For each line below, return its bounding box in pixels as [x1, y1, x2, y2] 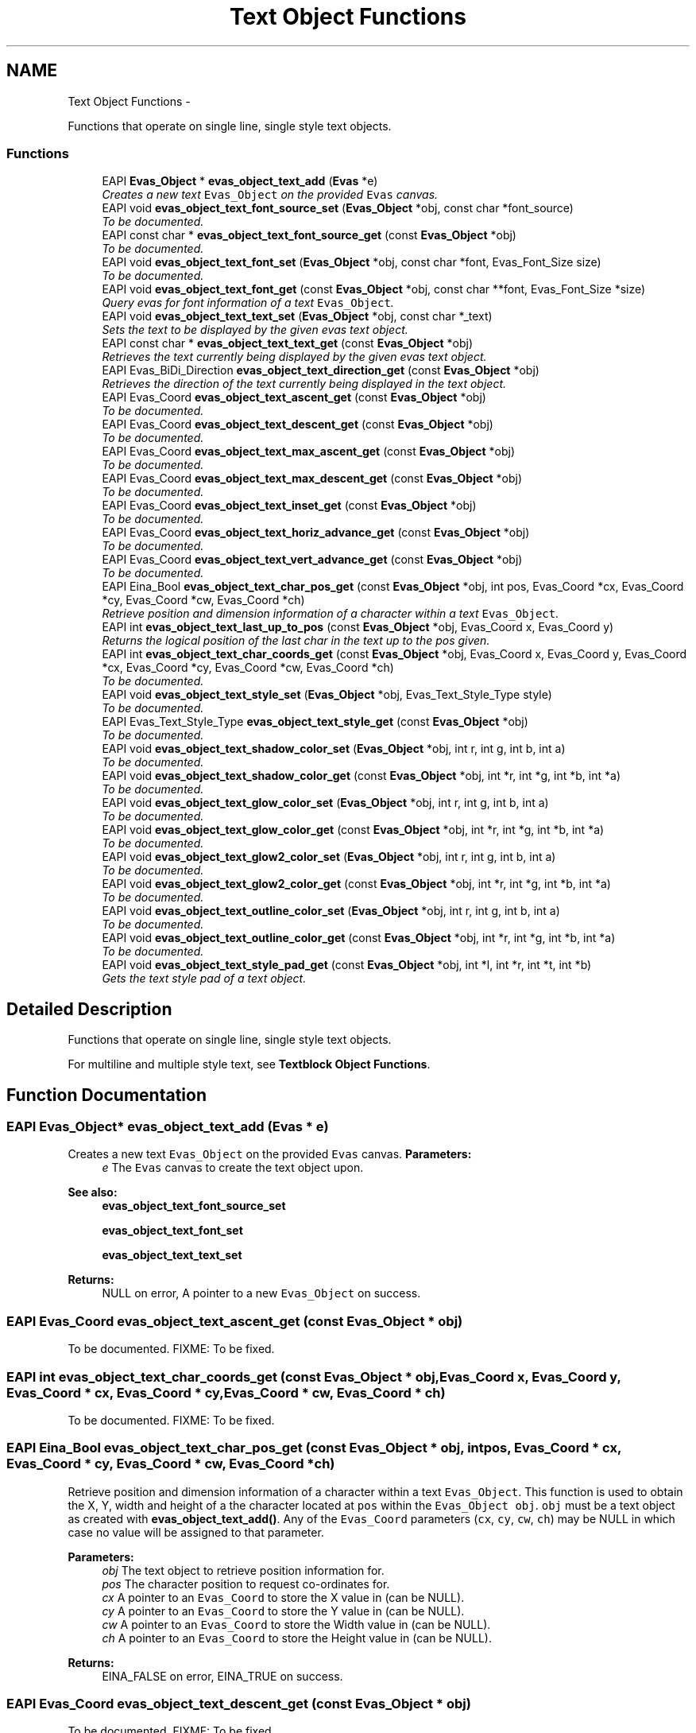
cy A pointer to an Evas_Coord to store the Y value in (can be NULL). [102, 1603, 465, 1618]
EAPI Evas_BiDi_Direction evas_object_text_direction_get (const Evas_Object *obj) [102, 363, 539, 378]
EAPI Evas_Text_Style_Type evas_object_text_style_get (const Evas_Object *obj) [102, 715, 528, 729]
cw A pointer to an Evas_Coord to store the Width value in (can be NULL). [102, 1617, 491, 1631]
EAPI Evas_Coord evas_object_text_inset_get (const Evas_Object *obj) [102, 498, 477, 513]
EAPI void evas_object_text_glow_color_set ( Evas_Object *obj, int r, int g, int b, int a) [102, 796, 549, 810]
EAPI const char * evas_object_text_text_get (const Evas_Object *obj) [102, 336, 474, 351]
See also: [68, 1185, 118, 1200]
